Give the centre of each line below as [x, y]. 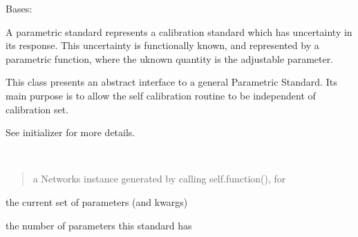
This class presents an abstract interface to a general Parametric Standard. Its [171, 82]
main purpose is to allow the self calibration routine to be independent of [161, 95]
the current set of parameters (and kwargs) [97, 201]
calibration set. [37, 109]
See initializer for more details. [70, 132]
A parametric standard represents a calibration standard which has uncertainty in [179, 31]
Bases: [19, 8]
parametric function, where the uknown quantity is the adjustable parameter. [170, 58]
